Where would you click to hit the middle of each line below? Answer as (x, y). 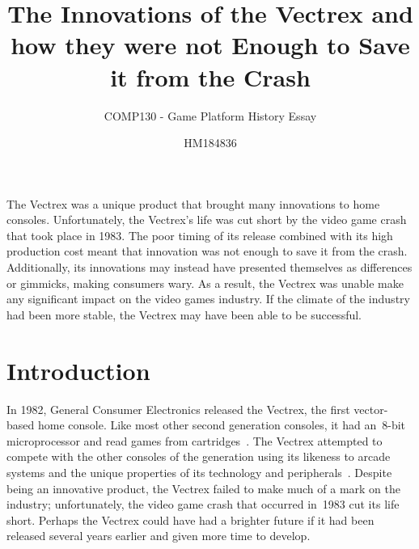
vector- (371, 409)
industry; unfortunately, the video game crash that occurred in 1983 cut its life (203, 504)
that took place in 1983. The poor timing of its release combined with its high (200, 235)
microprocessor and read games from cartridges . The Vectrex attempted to (195, 440)
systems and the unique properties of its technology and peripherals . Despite (199, 472)
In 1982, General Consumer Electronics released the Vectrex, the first (178, 409)
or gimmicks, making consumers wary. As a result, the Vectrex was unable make (205, 283)
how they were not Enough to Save (210, 45)
